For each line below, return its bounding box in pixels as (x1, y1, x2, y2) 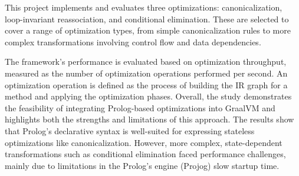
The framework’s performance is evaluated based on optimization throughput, (5, 55, 287, 68)
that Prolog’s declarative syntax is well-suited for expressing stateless (5, 124, 255, 137)
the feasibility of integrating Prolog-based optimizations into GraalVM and (5, 101, 275, 114)
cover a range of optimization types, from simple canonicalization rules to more (5, 24, 291, 36)
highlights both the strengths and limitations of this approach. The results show (5, 113, 294, 125)
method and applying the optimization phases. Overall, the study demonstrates (5, 90, 292, 102)
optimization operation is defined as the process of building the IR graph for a (5, 78, 288, 91)
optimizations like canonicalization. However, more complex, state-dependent (5, 136, 282, 148)
